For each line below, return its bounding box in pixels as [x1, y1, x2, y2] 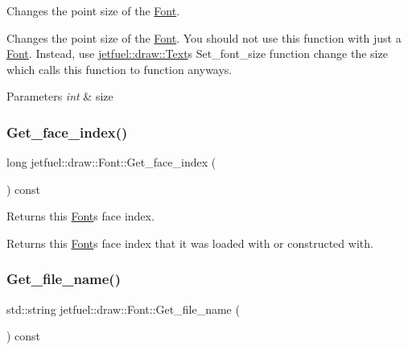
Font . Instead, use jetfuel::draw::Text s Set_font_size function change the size [6, 45, 388, 62]
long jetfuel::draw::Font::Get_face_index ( [6, 154, 216, 171]
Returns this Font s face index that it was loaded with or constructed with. [6, 234, 373, 251]
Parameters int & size [6, 88, 113, 105]
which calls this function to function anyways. [6, 60, 233, 77]
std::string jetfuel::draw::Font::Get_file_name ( [6, 300, 240, 317]
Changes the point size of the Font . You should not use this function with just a [6, 29, 402, 46]
